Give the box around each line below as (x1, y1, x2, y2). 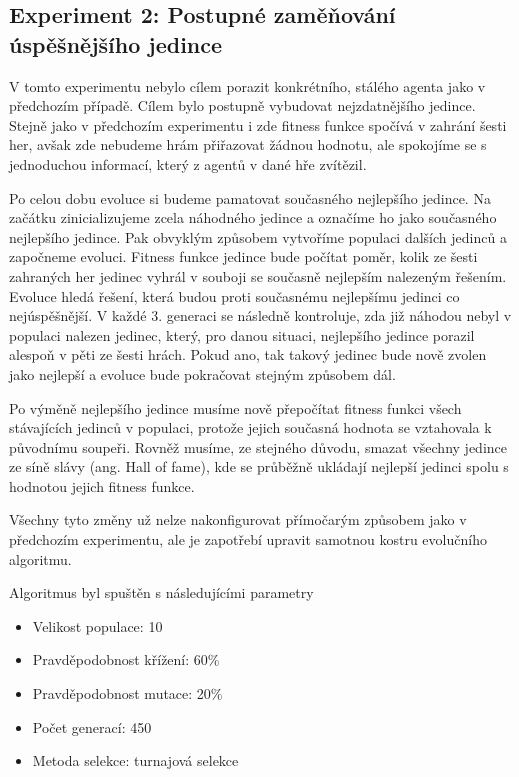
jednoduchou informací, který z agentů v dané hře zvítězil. (9, 153, 367, 174)
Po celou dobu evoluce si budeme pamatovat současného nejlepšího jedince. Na (9, 187, 491, 208)
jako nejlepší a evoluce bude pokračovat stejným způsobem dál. (9, 363, 396, 384)
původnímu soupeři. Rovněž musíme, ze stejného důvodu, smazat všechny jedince (9, 436, 507, 457)
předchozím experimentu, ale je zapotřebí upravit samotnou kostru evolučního (9, 529, 487, 550)
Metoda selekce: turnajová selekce (32, 750, 239, 771)
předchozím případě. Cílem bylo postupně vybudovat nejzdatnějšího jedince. (9, 95, 476, 116)
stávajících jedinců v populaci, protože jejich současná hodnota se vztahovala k (9, 417, 492, 438)
